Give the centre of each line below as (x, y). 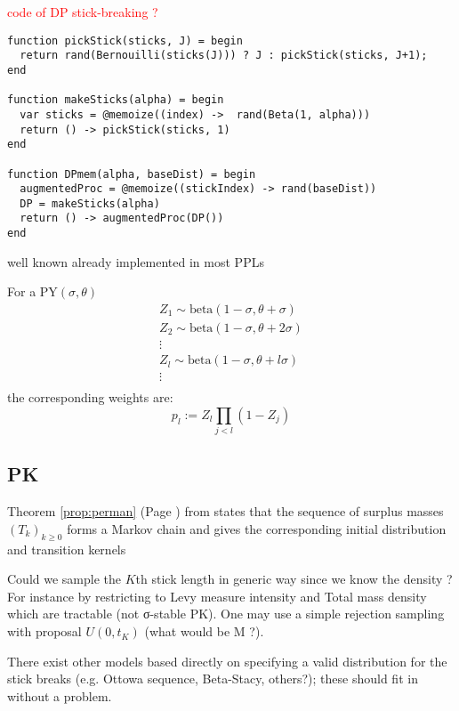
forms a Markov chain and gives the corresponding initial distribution (257, 528)
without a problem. (60, 695)
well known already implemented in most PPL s (136, 261)
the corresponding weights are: (90, 397)
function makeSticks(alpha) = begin (116, 100)
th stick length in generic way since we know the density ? (294, 579)
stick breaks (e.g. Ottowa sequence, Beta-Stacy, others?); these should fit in (213, 679)
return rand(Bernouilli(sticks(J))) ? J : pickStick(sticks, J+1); (224, 56)
